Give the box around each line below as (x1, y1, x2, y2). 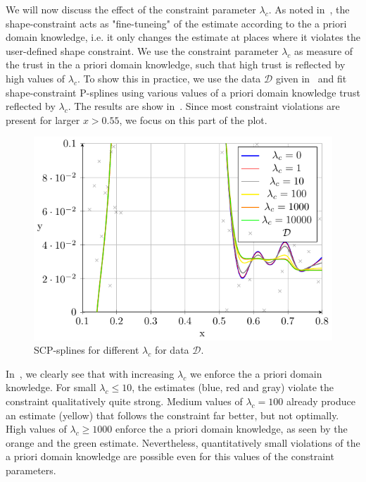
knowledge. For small (6, 380, 96, 395)
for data (154, 342, 189, 357)
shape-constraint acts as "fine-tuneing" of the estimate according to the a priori (6, 16, 347, 30)
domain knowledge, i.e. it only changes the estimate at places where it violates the (6, 30, 360, 44)
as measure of (294, 43, 353, 58)
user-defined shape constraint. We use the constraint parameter (6, 43, 279, 58)
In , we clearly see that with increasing (6, 366, 175, 381)
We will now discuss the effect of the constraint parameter (6, 2, 256, 16)
